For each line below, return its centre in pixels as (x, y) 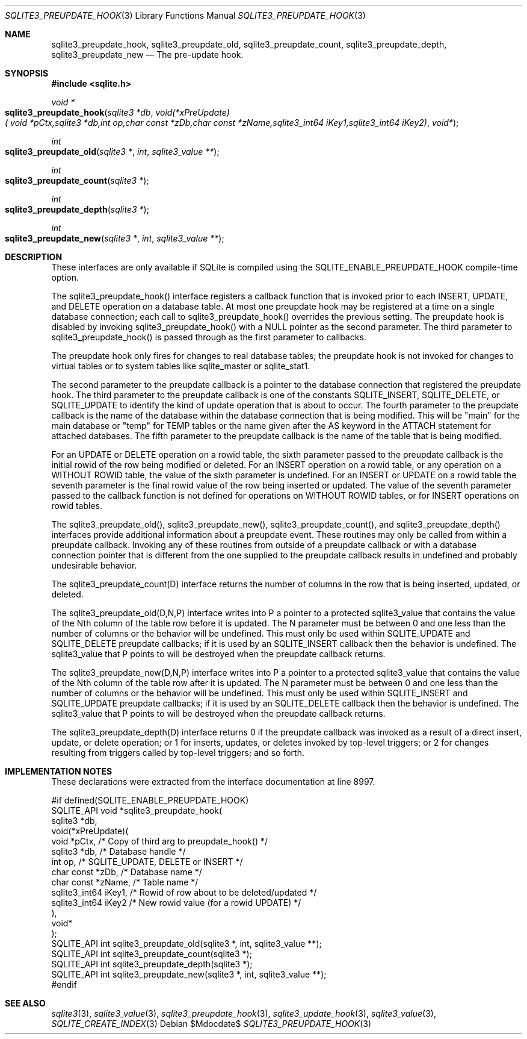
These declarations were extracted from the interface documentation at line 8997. (213, 782)
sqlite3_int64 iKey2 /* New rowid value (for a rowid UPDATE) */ (176, 903)
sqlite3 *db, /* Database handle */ (119, 851)
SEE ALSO (25, 1003)
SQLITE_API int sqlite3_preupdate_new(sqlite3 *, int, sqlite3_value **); (189, 974)
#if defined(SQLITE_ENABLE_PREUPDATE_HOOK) (150, 800)
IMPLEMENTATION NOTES (59, 771)
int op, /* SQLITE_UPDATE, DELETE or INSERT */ (147, 862)
